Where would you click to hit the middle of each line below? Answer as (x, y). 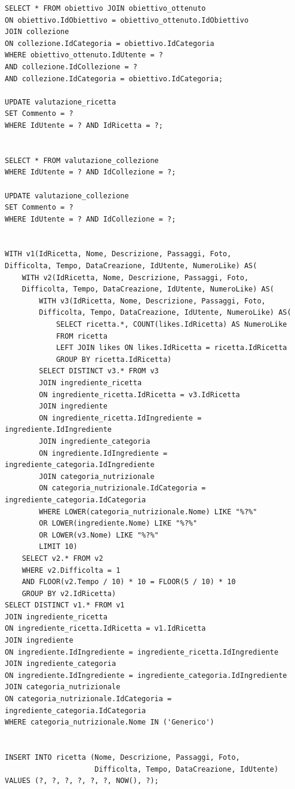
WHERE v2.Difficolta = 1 (71, 570)
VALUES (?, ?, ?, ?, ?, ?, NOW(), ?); (82, 781)
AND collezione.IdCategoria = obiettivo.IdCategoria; (114, 79)
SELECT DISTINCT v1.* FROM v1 (65, 605)
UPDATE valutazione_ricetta (61, 102)
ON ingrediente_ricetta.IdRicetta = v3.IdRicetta (139, 394)
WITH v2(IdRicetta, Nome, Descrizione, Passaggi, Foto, (135, 277)
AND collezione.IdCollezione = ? (71, 67)
